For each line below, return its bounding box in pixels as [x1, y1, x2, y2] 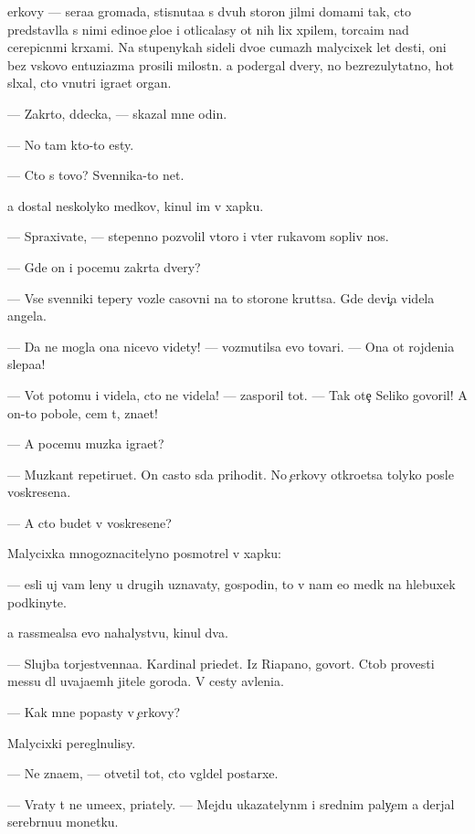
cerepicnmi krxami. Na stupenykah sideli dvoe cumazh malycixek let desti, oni [7, 37, 447, 57]
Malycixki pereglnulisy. [7, 733, 136, 752]
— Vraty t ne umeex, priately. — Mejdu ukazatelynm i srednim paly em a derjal [7, 794, 455, 813]
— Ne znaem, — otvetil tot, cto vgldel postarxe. [7, 764, 279, 783]
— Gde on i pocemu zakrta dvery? [7, 257, 201, 276]
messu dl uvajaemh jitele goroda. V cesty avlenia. [7, 671, 284, 691]
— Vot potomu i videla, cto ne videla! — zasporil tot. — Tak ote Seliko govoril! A [7, 385, 468, 404]
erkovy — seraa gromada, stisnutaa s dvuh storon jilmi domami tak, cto [7, 2, 411, 20]
